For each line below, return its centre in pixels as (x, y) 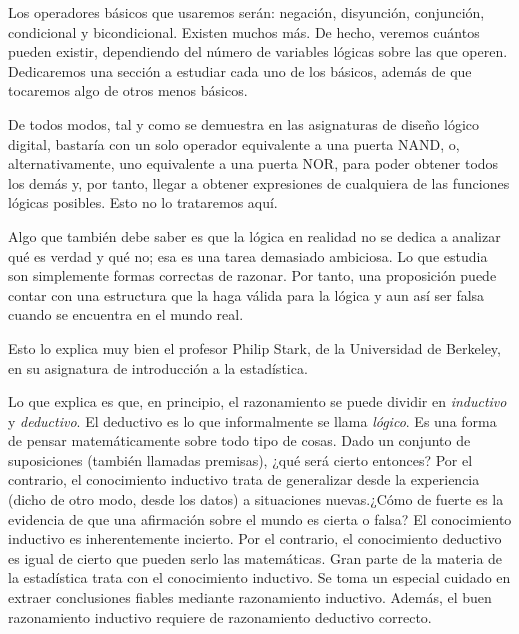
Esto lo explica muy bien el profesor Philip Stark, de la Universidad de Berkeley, (254, 347)
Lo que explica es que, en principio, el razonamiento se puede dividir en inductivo (257, 401)
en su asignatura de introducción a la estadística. (158, 367)
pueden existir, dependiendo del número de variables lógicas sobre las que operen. (258, 51)
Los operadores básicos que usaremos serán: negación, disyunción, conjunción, (246, 12)
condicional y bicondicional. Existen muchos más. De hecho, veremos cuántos (244, 31)
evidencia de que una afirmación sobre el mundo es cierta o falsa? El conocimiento (260, 518)
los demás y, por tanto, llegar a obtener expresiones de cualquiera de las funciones (259, 182)
